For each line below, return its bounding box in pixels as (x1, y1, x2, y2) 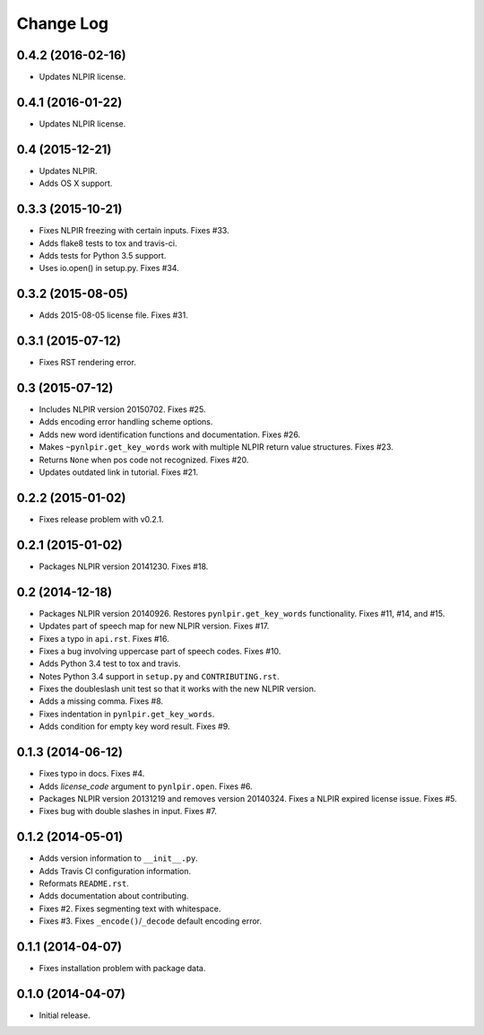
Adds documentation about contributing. (39, 890, 189, 901)
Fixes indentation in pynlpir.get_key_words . (39, 708, 215, 719)
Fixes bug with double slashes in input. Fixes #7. (39, 806, 217, 817)
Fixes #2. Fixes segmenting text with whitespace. (39, 903, 221, 914)
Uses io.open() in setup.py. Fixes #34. (39, 263, 179, 274)
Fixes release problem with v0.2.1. (39, 513, 165, 524)
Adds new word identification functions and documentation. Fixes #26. (39, 429, 300, 440)
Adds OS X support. (39, 178, 113, 189)
